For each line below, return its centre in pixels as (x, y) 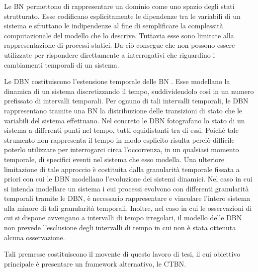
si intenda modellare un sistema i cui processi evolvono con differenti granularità (127, 188)
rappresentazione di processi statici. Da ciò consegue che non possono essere (120, 45)
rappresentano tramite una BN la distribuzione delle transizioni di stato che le (123, 110)
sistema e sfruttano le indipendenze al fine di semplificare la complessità (114, 26)
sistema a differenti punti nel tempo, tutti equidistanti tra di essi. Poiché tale (121, 130)
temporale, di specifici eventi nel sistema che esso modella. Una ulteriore (114, 159)
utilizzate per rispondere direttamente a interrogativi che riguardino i (110, 54)
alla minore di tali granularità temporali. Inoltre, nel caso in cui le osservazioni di (128, 208)
